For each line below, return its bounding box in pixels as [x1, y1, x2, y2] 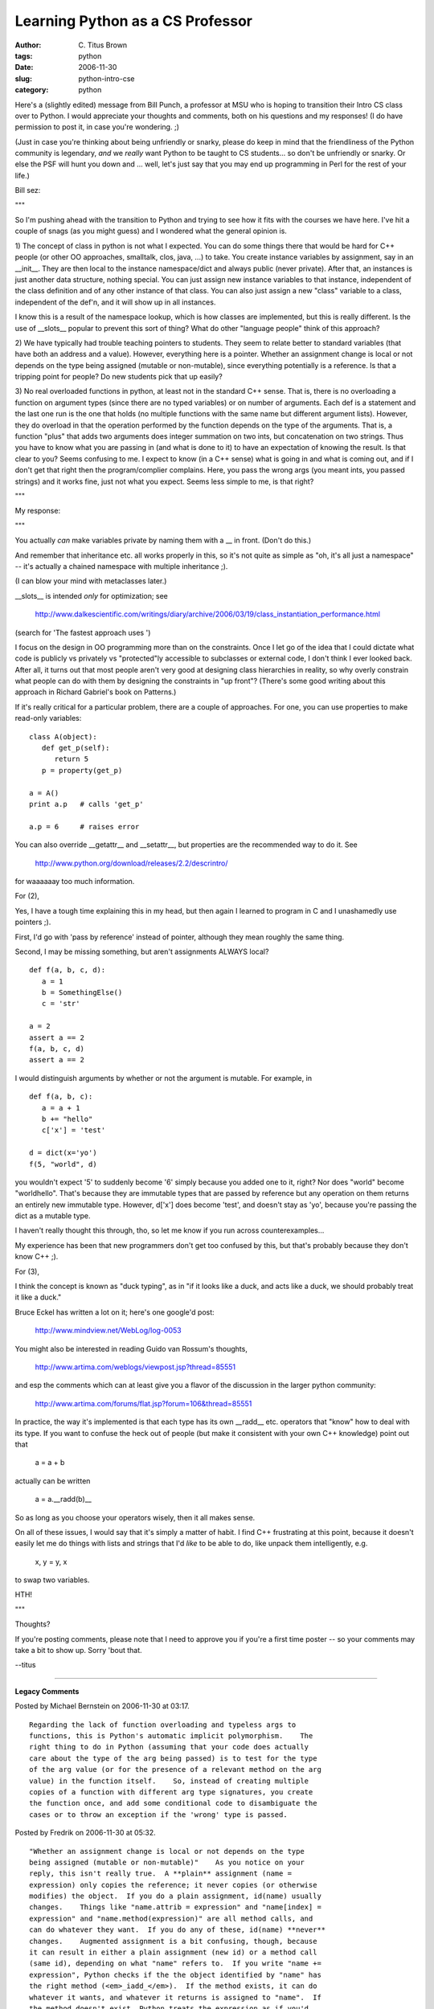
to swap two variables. [14, 1575, 90, 1585]
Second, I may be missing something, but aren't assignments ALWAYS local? [14, 947, 269, 956]
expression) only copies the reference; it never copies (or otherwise [29, 1880, 317, 1889]
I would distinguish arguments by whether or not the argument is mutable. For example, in [14, 1073, 313, 1082]
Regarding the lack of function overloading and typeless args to [29, 1720, 297, 1729]
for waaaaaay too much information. [14, 876, 135, 886]
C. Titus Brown [78, 40, 128, 50]
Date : [14, 63, 34, 72]
